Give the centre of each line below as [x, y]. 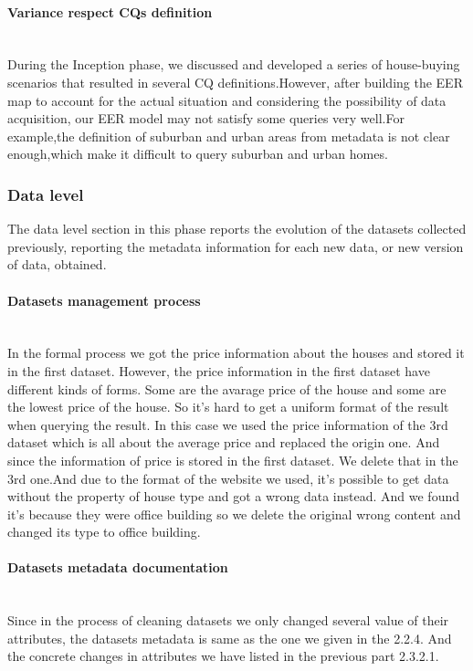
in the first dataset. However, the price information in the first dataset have [219, 370]
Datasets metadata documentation [118, 567]
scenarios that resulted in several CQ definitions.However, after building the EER [235, 82]
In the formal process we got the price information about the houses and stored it [236, 353]
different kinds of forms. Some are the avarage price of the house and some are [227, 388]
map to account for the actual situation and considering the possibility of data [227, 100]
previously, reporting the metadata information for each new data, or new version [236, 246]
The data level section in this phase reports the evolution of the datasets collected [237, 229]
